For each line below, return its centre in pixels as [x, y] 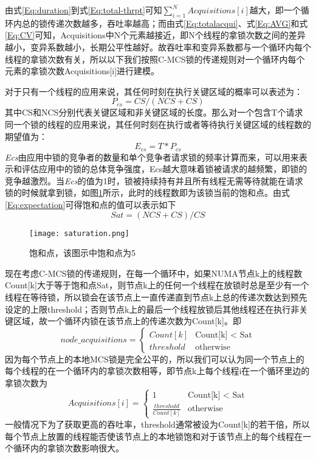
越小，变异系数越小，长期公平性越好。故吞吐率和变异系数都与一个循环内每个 [158, 47]
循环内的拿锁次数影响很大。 [68, 448]
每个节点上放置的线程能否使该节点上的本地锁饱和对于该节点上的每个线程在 [154, 436]
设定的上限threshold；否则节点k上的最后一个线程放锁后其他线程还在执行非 [152, 309]
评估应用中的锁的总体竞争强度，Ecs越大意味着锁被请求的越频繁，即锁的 [164, 169]
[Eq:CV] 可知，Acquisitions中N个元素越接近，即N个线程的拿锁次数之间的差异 [155, 35]
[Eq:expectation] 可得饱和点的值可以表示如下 [91, 204]
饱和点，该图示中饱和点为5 [82, 253]
